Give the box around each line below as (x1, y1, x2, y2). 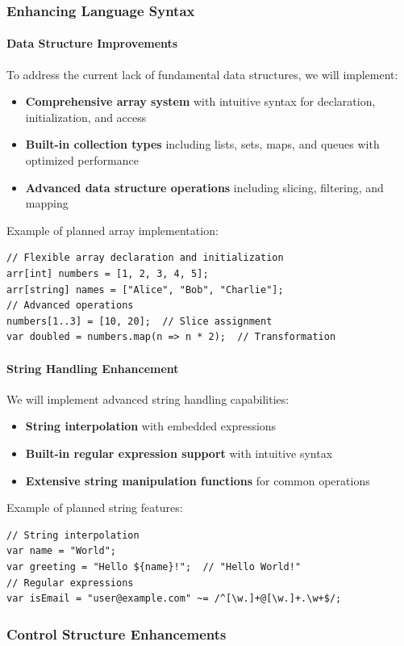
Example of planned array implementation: (6, 221, 219, 238)
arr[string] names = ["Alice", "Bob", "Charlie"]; (6, 283, 284, 296)
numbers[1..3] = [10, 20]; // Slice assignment (6, 315, 273, 327)
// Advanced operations (6, 300, 134, 312)
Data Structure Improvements (6, 35, 178, 52)
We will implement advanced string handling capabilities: (6, 390, 289, 407)
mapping (25, 195, 69, 212)
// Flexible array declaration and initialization (6, 252, 284, 264)
